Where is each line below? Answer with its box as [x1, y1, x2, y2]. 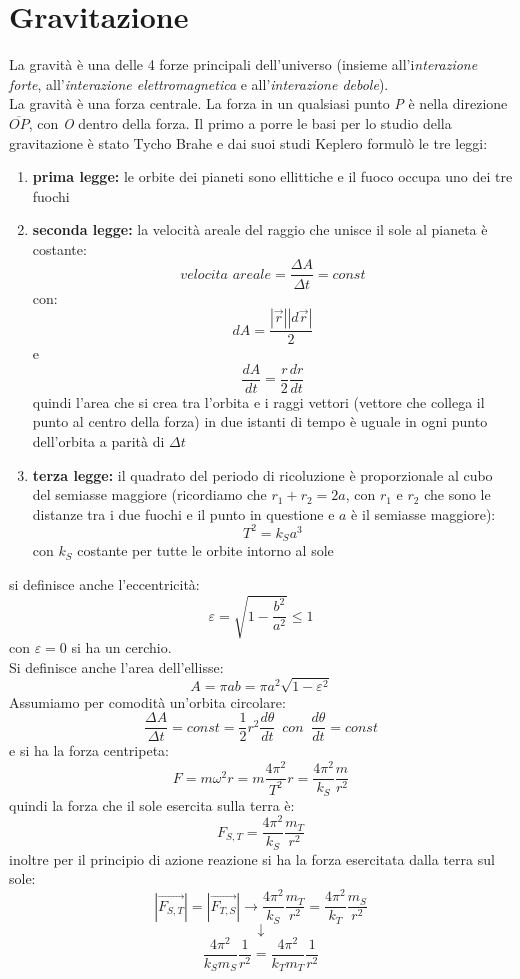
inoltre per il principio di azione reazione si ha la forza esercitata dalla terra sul [9, 848, 495, 869]
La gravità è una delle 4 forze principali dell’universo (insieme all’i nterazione [9, 54, 478, 75]
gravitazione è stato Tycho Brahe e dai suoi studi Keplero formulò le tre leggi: [9, 132, 488, 153]
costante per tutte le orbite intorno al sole [77, 540, 334, 561]
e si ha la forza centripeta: [9, 740, 169, 761]
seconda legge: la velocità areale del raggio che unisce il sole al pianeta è [32, 219, 488, 240]
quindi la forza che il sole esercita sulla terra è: [9, 794, 295, 815]
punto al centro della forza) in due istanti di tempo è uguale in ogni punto [32, 411, 488, 432]
